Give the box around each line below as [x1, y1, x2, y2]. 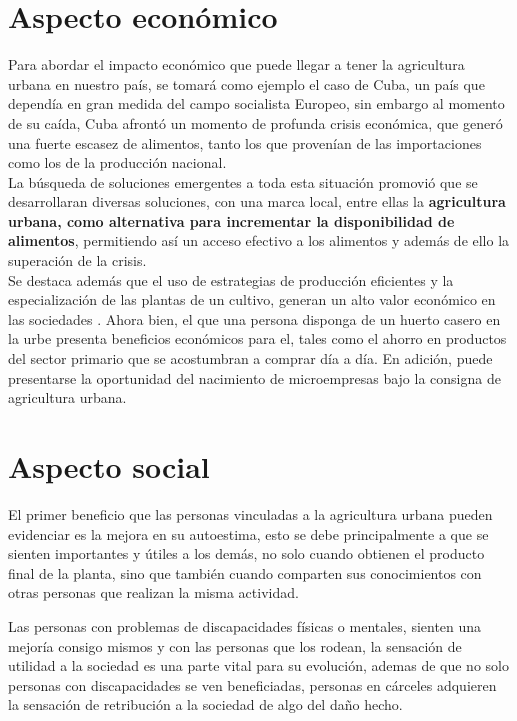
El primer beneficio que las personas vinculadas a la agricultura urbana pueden [8, 503, 493, 524]
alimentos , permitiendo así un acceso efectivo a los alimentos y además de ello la [8, 230, 510, 251]
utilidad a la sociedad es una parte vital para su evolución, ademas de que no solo [8, 655, 509, 676]
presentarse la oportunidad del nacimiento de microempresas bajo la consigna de [8, 367, 501, 388]
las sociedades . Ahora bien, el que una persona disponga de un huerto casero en [8, 308, 501, 329]
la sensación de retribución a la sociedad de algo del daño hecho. [8, 694, 403, 715]
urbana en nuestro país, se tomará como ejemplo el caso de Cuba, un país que [8, 73, 485, 94]
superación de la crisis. [8, 250, 147, 271]
